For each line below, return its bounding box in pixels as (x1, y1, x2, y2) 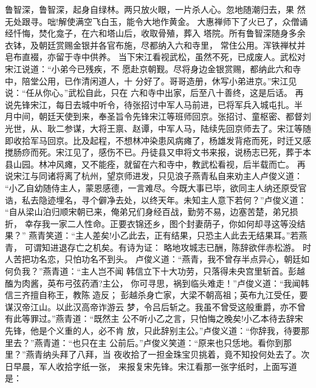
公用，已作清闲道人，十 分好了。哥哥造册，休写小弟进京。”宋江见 (38, 74, 297, 87)
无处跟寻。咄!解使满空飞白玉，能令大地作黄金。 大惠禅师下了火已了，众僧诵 (5, 15, 308, 27)
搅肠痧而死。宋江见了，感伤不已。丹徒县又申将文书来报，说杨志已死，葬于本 (5, 146, 311, 158)
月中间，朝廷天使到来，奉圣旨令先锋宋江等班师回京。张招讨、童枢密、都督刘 (5, 110, 311, 123)
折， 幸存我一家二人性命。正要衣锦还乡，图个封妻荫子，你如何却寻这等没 (5, 217, 297, 230)
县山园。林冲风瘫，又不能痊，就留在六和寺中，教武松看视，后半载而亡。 (5, 157, 294, 170)
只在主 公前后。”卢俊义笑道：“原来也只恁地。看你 (81, 336, 275, 349)
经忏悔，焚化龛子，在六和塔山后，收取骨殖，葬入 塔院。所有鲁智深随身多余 (5, 27, 306, 39)
